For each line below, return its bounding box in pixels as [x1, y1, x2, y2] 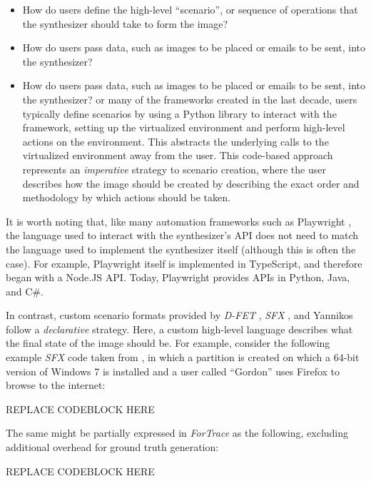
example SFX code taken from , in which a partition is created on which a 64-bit [6, 350, 360, 365]
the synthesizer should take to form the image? [22, 16, 228, 31]
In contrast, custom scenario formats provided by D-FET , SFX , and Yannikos [6, 308, 353, 323]
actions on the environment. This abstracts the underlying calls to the [22, 133, 329, 148]
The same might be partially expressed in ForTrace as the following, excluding [6, 425, 349, 440]
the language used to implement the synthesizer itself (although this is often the [6, 241, 356, 256]
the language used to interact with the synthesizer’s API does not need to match [6, 228, 359, 243]
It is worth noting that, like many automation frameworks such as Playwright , [6, 213, 352, 228]
